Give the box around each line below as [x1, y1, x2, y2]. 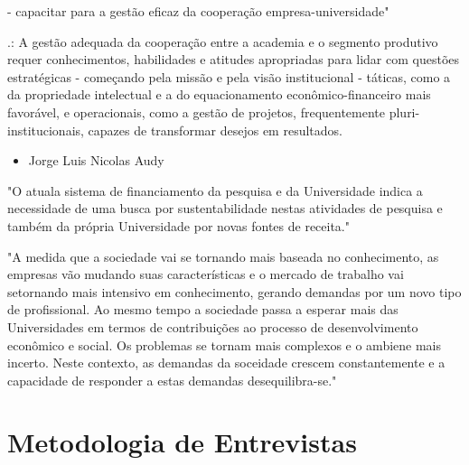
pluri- [389, 102, 420, 121]
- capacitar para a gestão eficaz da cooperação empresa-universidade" [7, 2, 389, 20]
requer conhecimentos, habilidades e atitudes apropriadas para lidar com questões [7, 50, 460, 69]
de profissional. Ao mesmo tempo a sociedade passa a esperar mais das [7, 300, 399, 319]
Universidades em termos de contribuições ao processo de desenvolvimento [7, 317, 418, 336]
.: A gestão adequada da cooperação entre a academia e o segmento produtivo [7, 32, 438, 51]
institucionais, [7, 120, 84, 139]
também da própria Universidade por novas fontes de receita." [7, 216, 350, 235]
